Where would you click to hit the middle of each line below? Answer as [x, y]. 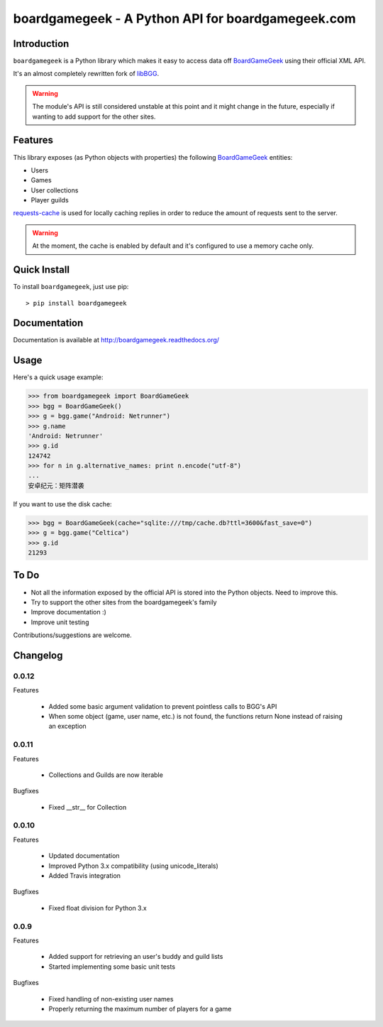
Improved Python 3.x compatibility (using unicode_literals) [134, 866]
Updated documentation [84, 856]
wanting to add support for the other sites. [94, 116]
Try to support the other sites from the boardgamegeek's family [124, 602]
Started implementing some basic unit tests [112, 967]
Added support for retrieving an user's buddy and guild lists [136, 957]
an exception [67, 726]
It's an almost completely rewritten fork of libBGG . [86, 74]
